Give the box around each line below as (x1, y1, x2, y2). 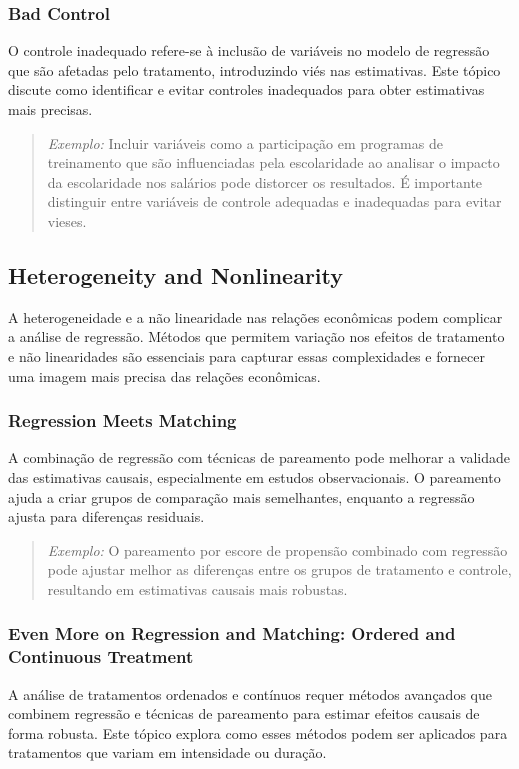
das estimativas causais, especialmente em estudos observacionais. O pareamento (8, 466, 501, 487)
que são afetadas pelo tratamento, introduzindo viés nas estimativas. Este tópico (8, 59, 501, 80)
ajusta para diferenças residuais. (8, 506, 205, 527)
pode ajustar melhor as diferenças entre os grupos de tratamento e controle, (47, 559, 512, 580)
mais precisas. (8, 99, 93, 119)
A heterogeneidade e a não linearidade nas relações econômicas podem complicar (8, 306, 503, 327)
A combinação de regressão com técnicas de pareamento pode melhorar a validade (8, 447, 511, 468)
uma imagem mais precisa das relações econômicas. (8, 365, 321, 386)
